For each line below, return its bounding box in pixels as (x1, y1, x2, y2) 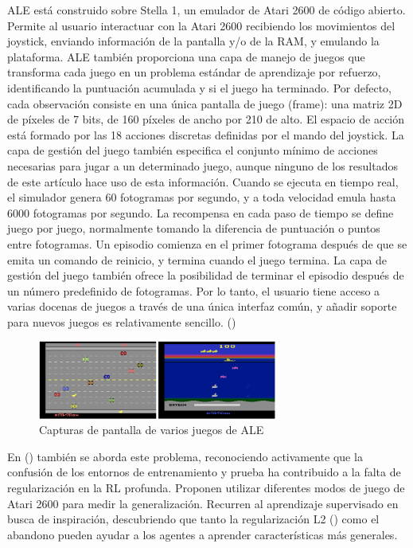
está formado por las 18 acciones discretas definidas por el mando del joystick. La (7, 126, 404, 143)
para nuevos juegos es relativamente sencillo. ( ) (7, 313, 236, 330)
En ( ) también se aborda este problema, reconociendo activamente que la (7, 448, 363, 464)
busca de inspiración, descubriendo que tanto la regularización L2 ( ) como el (7, 511, 380, 527)
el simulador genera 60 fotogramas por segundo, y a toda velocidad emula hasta (7, 189, 396, 205)
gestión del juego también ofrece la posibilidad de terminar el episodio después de (7, 267, 404, 284)
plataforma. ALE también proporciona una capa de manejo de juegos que (7, 48, 365, 65)
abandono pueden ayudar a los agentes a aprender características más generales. (7, 526, 398, 542)
